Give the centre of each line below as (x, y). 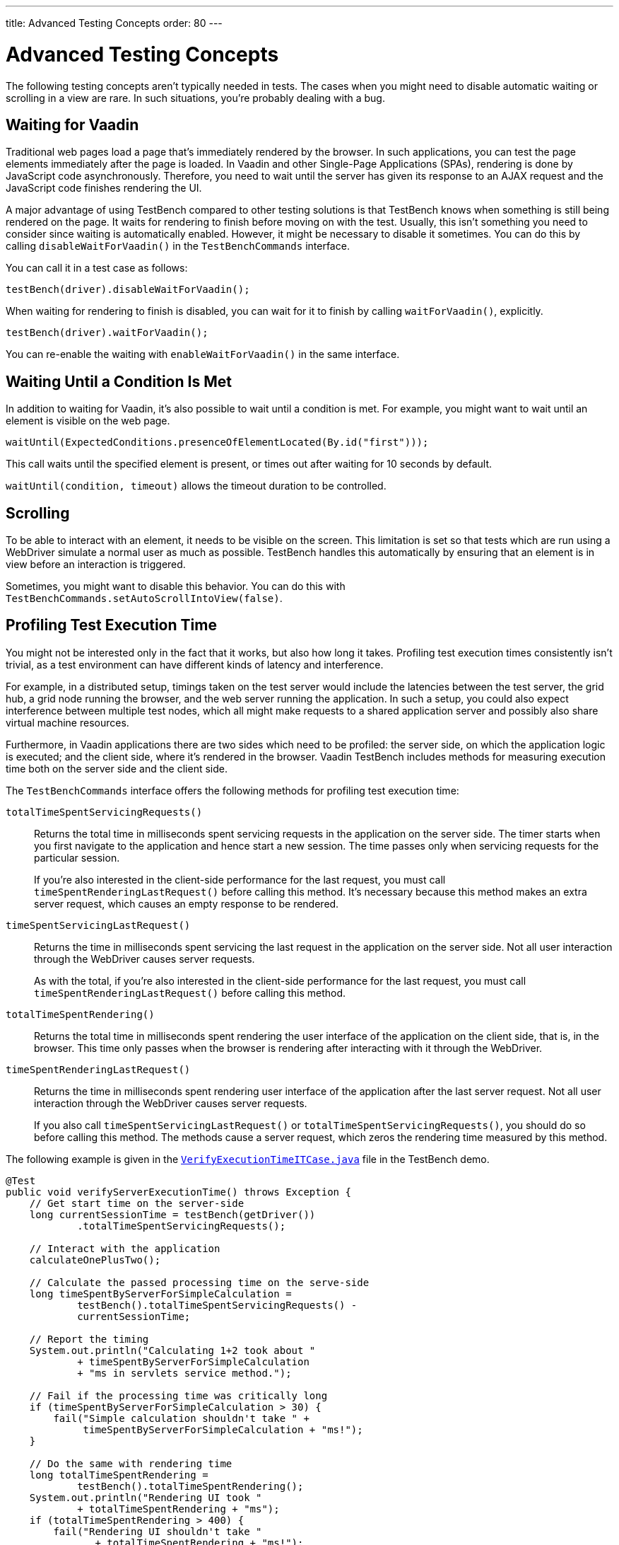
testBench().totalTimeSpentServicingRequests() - (217, 1305)
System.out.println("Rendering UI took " (146, 1497)
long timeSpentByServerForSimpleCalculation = (160, 1294)
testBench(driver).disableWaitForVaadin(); (128, 290)
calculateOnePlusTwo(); (95, 1260)
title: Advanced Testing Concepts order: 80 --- (114, 23)
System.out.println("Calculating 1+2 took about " (172, 1350)
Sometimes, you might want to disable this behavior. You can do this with (176, 586)
